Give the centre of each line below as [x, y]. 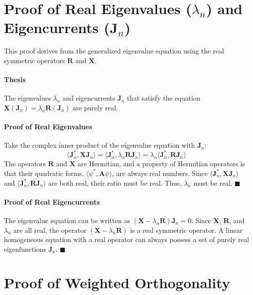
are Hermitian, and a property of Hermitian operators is [161, 164]
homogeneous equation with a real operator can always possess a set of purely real [126, 239]
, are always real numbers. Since [160, 173]
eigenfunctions [25, 249]
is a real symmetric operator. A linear [186, 230]
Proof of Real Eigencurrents [52, 201]
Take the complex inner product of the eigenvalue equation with [99, 145]
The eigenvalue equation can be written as [67, 220]
